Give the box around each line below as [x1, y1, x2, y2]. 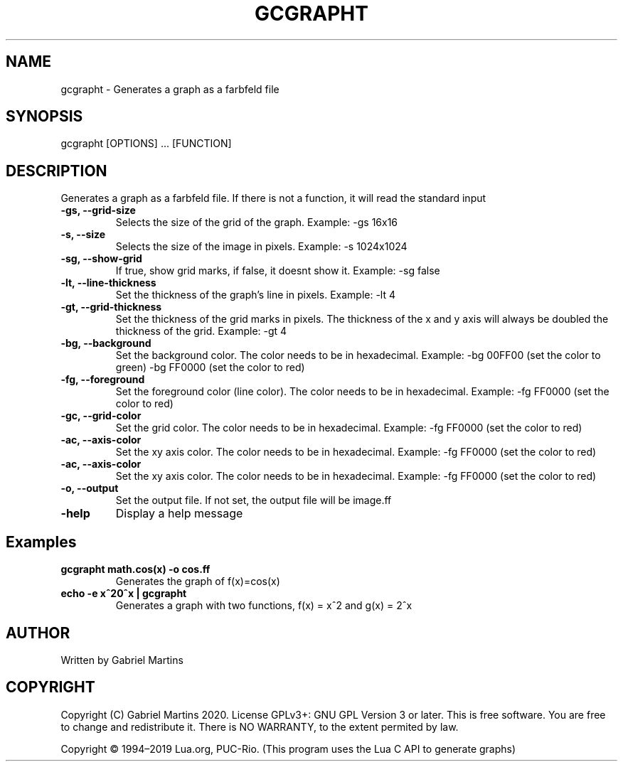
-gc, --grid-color [60, 409, 142, 422]
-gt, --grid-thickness [60, 301, 162, 313]
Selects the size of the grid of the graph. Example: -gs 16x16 [115, 216, 398, 229]
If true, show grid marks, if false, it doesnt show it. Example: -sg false [115, 264, 440, 277]
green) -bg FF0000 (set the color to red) [115, 361, 305, 374]
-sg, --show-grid [60, 252, 142, 265]
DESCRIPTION [6, 161, 107, 180]
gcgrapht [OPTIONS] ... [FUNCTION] [60, 137, 232, 150]
